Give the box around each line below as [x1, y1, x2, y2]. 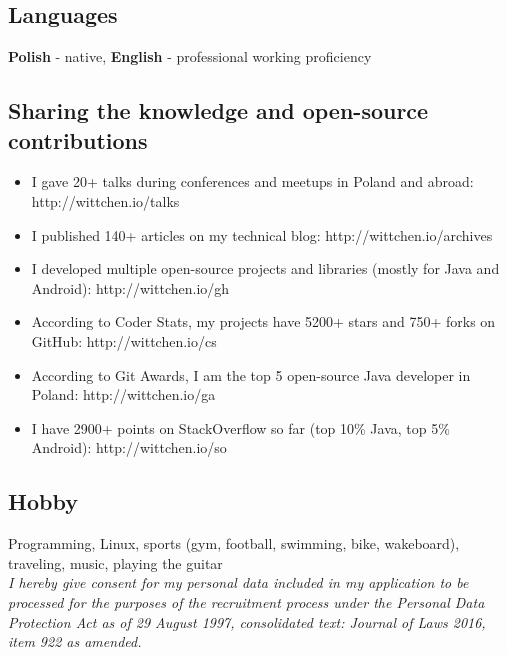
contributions [8, 124, 148, 155]
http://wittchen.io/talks [31, 190, 180, 211]
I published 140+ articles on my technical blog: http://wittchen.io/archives [31, 224, 493, 245]
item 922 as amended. [8, 631, 142, 652]
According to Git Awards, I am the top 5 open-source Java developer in [31, 364, 471, 385]
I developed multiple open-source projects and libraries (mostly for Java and [31, 258, 500, 279]
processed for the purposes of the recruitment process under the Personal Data [8, 591, 485, 612]
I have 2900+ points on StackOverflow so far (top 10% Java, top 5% [31, 417, 450, 438]
